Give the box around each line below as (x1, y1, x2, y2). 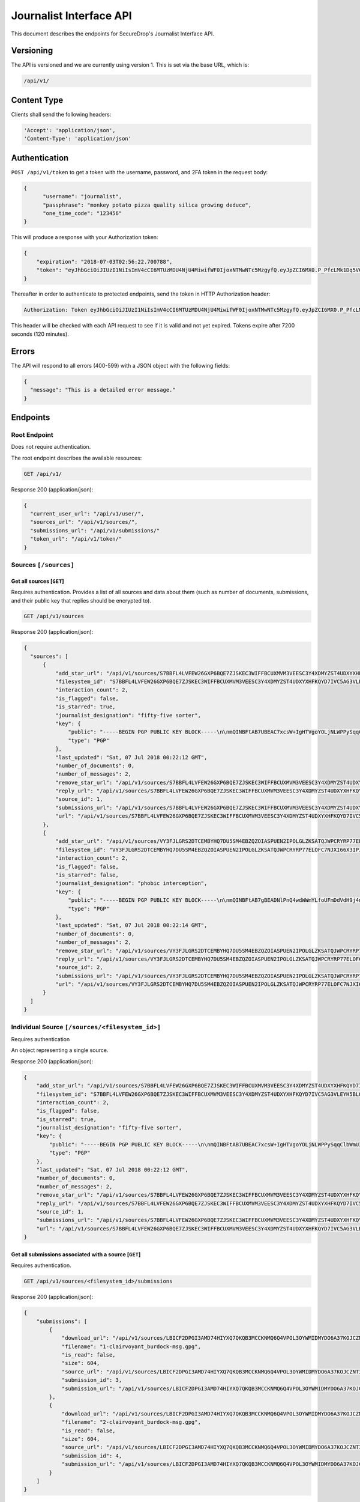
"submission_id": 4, (61, 1452, 122, 1459)
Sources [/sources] (11, 561, 75, 569)
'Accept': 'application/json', (23, 127, 116, 133)
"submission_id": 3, (61, 1376, 122, 1384)
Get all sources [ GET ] (11, 577, 64, 585)
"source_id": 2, (55, 964, 103, 971)
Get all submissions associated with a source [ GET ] (11, 1250, 141, 1258)
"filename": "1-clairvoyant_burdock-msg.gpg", (61, 1343, 201, 1350)
